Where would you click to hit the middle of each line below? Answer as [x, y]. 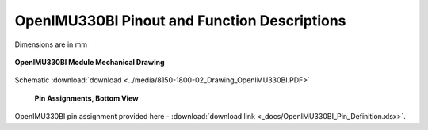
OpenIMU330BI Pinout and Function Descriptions [180, 21]
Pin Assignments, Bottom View [86, 98]
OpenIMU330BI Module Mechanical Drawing [90, 62]
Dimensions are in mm [51, 44]
